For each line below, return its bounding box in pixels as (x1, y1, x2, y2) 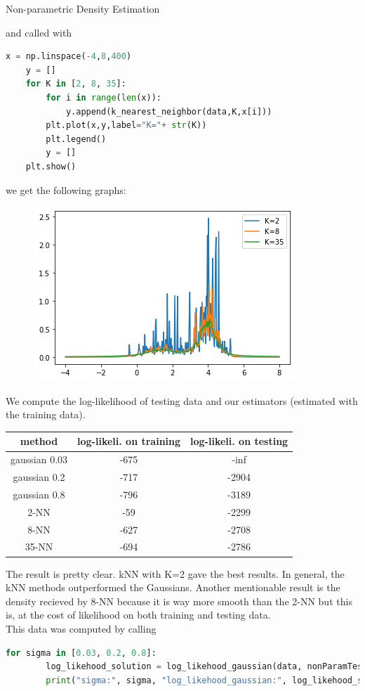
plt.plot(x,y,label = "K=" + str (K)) (46, 120, 207, 131)
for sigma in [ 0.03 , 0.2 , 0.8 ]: (6, 647, 157, 658)
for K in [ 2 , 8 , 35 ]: (25, 79, 126, 89)
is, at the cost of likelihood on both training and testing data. (6, 607, 271, 622)
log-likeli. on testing (190, 434, 288, 448)
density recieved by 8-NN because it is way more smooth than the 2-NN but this (6, 593, 352, 608)
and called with (6, 25, 72, 39)
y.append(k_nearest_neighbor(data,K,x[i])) (65, 106, 272, 117)
